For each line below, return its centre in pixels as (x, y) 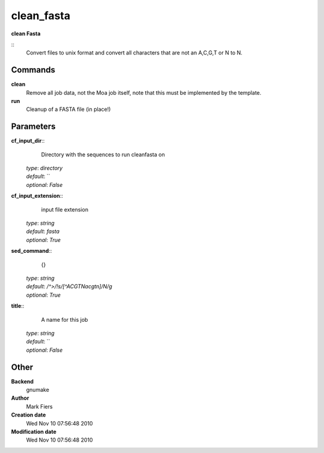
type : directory (44, 168)
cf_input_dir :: (28, 141)
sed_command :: (31, 251)
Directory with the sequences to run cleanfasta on (103, 154)
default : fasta (43, 231)
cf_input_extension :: (37, 196)
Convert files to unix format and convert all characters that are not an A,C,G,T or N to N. (134, 53)
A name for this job (64, 319)
